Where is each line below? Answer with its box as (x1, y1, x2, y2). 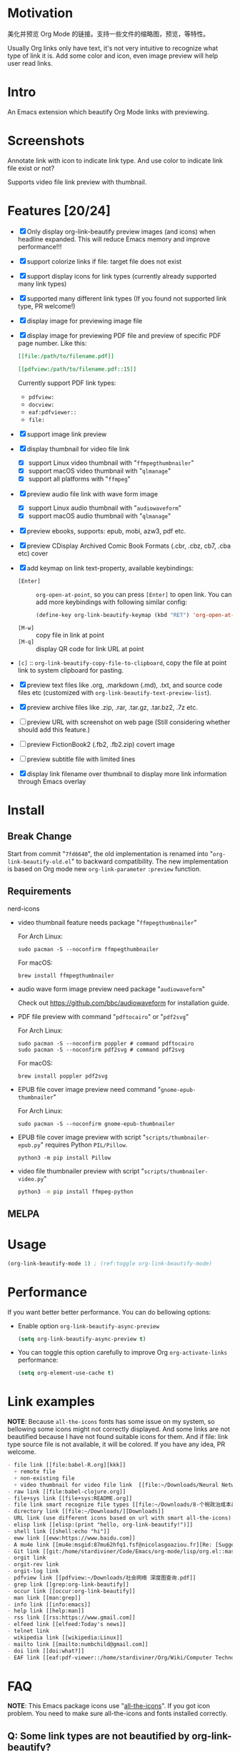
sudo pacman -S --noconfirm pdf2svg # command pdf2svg (17, 1046, 185, 1053)
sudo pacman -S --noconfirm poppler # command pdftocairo (17, 1040, 194, 1047)
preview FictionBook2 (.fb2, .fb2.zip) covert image (26, 740, 175, 748)
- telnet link (7, 1627, 50, 1635)
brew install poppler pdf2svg (17, 1073, 109, 1080)
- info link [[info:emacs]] (7, 1601, 91, 1608)
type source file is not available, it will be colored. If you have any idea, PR (7, 1440, 226, 1449)
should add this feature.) (17, 725, 91, 733)
